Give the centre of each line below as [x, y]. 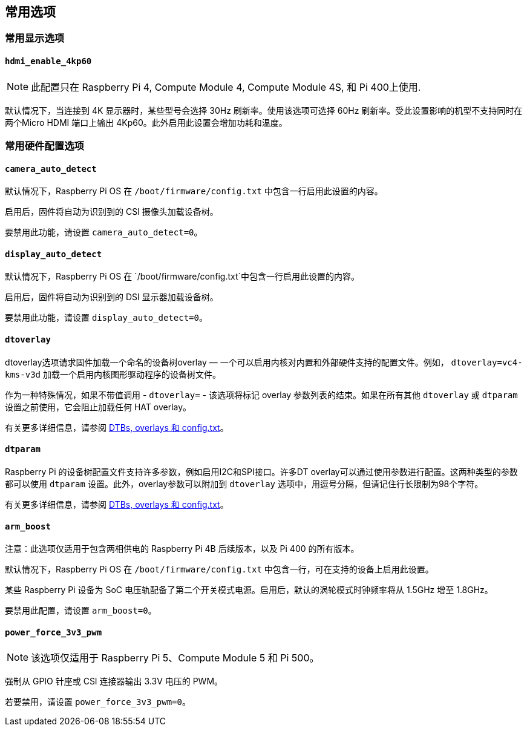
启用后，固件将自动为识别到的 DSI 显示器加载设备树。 [112, 297]
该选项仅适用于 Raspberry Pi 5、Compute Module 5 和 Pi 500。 [175, 658]
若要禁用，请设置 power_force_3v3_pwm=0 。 [98, 702]
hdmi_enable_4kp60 [48, 61]
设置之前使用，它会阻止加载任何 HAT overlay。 [98, 407]
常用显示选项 [35, 38]
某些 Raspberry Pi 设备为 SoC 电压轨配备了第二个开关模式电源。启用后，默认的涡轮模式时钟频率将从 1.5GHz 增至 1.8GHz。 [249, 590]
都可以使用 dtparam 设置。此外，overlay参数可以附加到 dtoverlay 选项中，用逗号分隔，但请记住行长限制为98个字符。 [244, 484]
